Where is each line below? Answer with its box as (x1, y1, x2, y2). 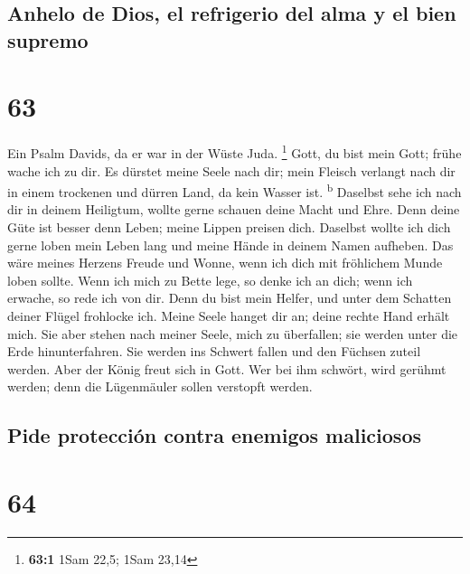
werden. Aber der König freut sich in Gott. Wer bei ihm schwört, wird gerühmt (7, 359, 446, 378)
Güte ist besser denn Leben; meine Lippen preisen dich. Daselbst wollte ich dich (7, 217, 451, 236)
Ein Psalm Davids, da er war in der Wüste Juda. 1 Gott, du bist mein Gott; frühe (7, 141, 462, 162)
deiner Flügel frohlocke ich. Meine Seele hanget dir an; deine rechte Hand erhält (7, 306, 450, 325)
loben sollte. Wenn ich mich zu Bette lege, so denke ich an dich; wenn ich (7, 270, 413, 289)
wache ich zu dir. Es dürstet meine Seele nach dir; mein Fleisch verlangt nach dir (7, 161, 456, 180)
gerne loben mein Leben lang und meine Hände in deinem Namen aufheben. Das (7, 235, 454, 254)
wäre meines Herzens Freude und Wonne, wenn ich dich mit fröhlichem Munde (7, 253, 443, 272)
